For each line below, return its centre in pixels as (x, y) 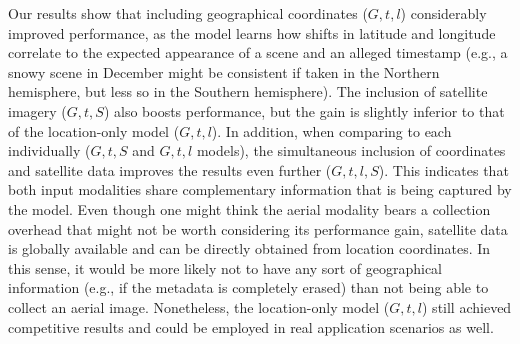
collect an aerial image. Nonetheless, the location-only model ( (199, 306)
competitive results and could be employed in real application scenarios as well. (251, 326)
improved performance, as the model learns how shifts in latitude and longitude (252, 32)
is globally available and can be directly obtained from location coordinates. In (249, 248)
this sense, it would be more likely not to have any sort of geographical (225, 267)
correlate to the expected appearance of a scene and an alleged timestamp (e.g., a (258, 52)
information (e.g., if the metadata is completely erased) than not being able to (248, 287)
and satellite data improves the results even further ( (170, 169)
